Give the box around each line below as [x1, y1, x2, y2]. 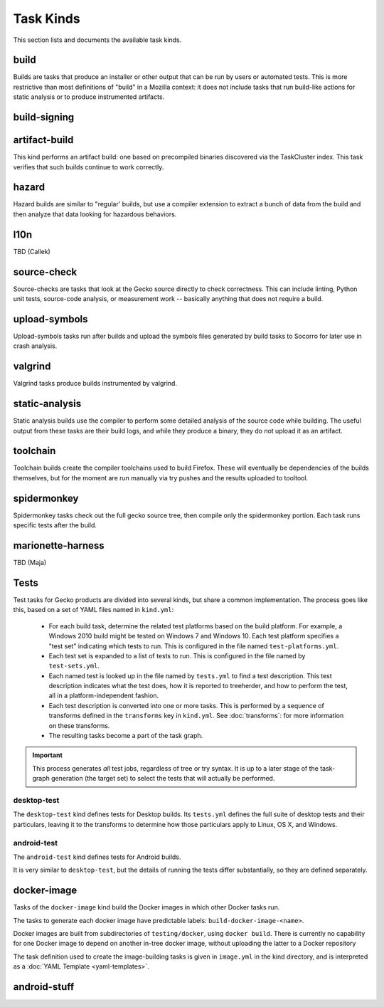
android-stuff [13, 981, 75, 993]
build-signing [13, 111, 75, 124]
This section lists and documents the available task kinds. [13, 36, 182, 44]
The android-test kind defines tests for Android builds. [13, 853, 181, 861]
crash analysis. [13, 342, 58, 350]
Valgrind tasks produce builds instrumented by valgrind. [13, 379, 178, 388]
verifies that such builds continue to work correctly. [13, 162, 164, 171]
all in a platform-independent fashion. [48, 691, 159, 700]
